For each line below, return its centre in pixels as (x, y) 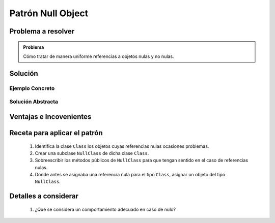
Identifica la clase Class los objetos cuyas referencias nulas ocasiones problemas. (122, 146)
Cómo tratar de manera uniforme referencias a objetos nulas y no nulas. (99, 56)
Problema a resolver (42, 31)
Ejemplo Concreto (32, 88)
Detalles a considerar (44, 196)
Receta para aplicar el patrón (56, 133)
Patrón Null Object (49, 13)
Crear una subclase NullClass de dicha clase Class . (92, 153)
